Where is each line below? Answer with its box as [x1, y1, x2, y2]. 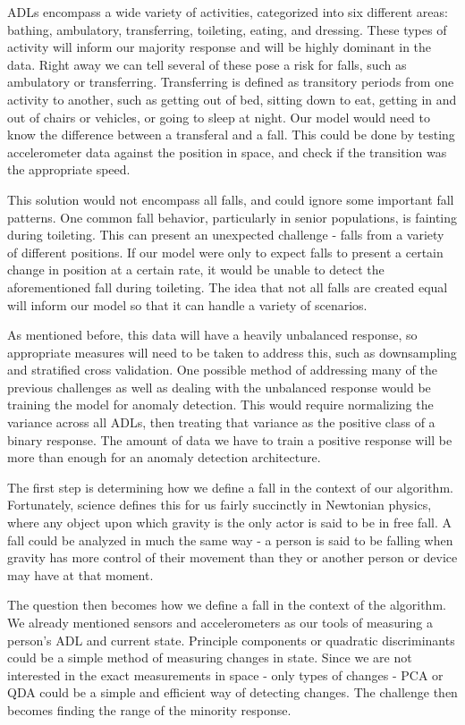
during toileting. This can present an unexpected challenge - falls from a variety [7, 225, 444, 244]
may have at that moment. [7, 565, 154, 584]
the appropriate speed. [7, 160, 131, 179]
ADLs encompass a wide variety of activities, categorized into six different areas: [7, 3, 448, 21]
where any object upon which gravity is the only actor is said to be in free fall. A [7, 513, 452, 532]
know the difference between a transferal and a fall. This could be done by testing [7, 125, 455, 144]
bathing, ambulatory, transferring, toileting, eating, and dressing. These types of [7, 20, 447, 38]
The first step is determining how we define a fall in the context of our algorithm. [7, 477, 453, 496]
